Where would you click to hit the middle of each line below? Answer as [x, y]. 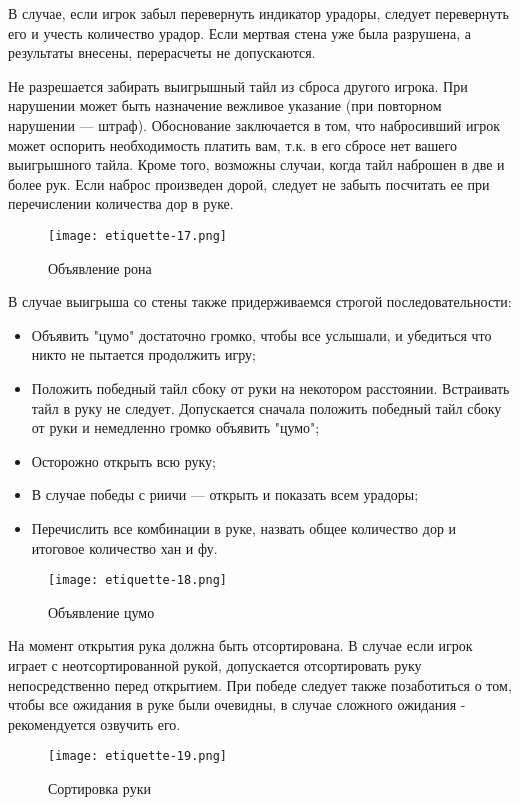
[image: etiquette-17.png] [137, 235]
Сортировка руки [99, 788]
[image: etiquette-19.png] [137, 756]
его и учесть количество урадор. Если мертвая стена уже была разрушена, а [239, 32]
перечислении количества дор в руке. [121, 203]
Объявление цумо [101, 611]
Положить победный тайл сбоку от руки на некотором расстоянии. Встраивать [270, 387]
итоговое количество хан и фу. [124, 547]
